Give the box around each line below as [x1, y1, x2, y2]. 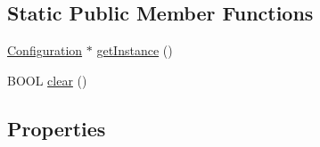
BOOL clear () [7, 70, 87, 89]
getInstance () [96, 41, 173, 60]
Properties [7, 114, 106, 142]
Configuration [7, 41, 83, 60]
